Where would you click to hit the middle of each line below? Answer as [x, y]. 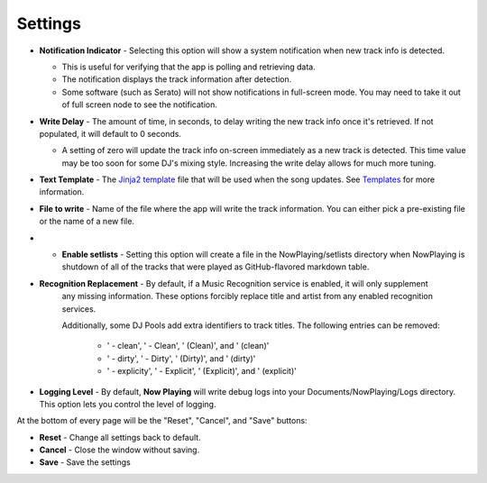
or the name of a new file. [87, 222]
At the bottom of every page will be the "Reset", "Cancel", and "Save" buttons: [162, 421]
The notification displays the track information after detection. [177, 79]
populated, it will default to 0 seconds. [110, 133]
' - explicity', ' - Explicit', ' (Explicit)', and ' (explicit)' [202, 371]
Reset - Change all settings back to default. [120, 437]
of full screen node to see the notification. [140, 105]
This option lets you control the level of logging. [128, 404]
